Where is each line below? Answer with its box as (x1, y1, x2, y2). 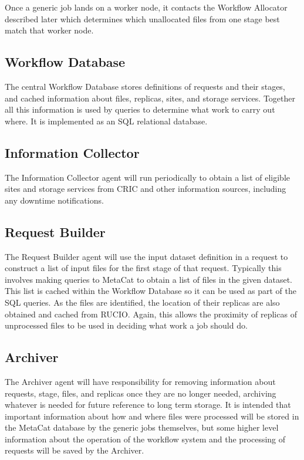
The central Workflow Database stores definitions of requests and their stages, (5, 80, 285, 92)
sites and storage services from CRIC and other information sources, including (5, 182, 286, 195)
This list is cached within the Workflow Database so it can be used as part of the (5, 285, 296, 297)
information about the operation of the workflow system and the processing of (5, 432, 286, 445)
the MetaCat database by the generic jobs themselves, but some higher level (5, 421, 279, 434)
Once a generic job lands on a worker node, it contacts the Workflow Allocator (5, 1, 288, 13)
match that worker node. (5, 24, 94, 36)
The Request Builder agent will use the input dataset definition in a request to (5, 250, 288, 262)
